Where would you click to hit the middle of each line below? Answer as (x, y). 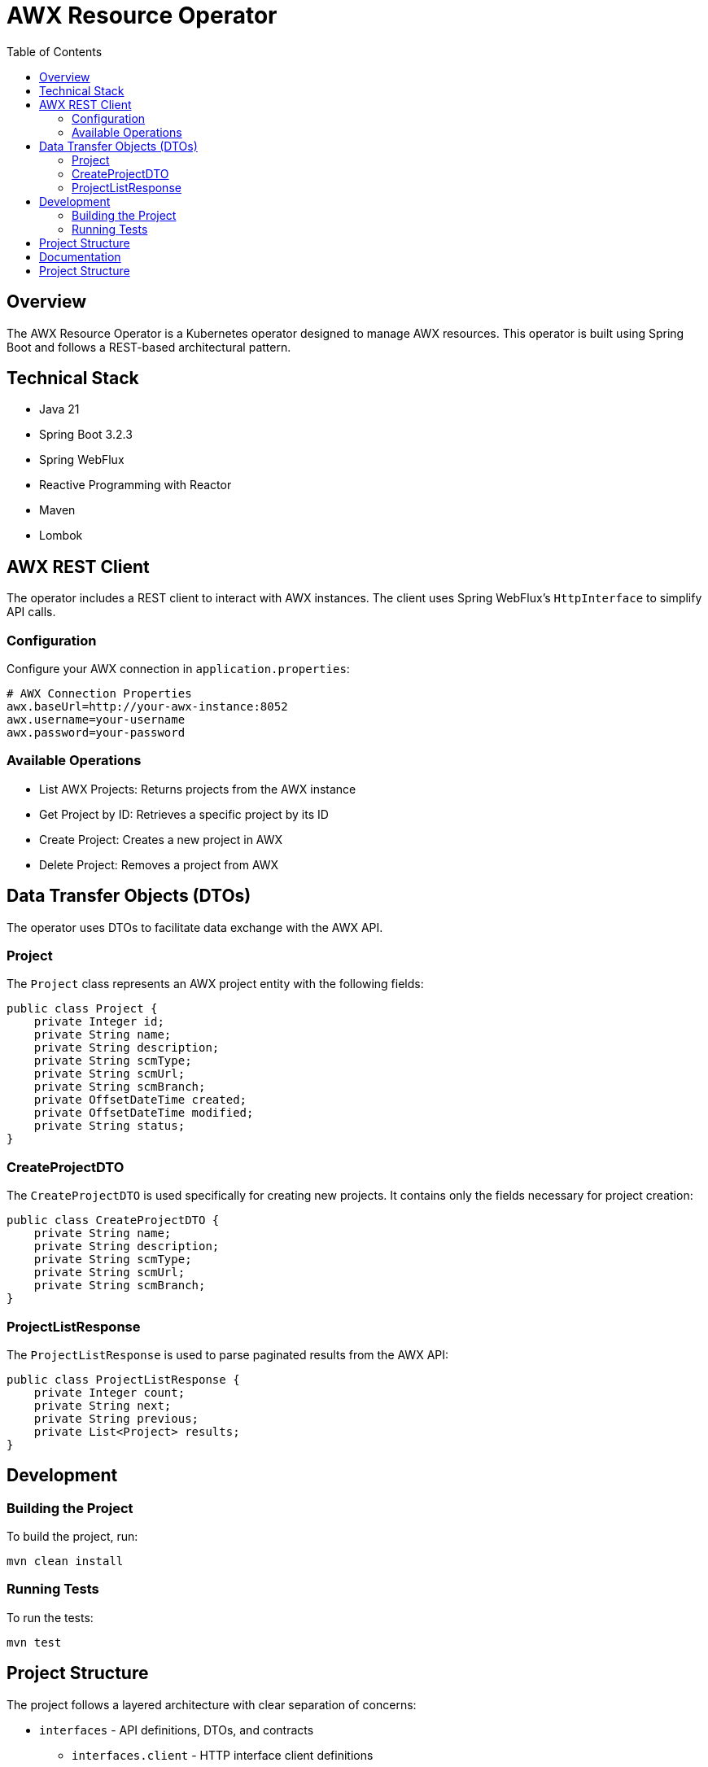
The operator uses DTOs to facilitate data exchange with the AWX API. (195, 927)
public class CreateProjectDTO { (113, 1220)
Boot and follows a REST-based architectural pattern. (149, 347)
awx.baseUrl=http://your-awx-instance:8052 (147, 707)
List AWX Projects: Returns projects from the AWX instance (198, 789)
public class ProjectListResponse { (123, 1379)
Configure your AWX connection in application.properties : (178, 669)
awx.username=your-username (96, 720)
